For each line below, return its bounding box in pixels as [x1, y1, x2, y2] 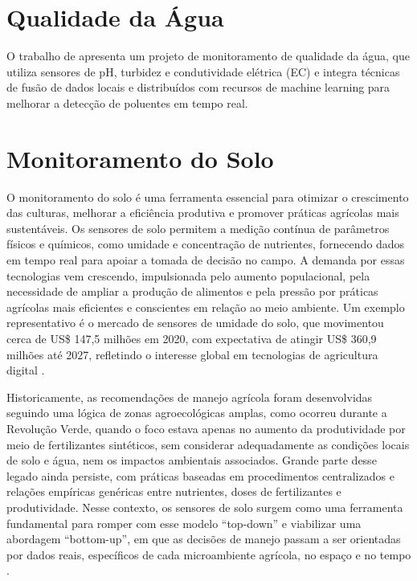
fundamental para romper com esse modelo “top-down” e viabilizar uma [6, 514, 362, 531]
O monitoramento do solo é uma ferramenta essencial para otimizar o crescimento [6, 188, 409, 205]
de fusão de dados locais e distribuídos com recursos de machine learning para [6, 79, 390, 96]
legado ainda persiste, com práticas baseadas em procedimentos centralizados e [6, 467, 395, 484]
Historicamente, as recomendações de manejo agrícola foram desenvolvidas [6, 388, 373, 405]
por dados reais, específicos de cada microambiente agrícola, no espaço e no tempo [6, 546, 411, 563]
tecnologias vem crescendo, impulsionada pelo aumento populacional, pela [6, 267, 370, 284]
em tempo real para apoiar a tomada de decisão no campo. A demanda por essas [6, 252, 405, 268]
